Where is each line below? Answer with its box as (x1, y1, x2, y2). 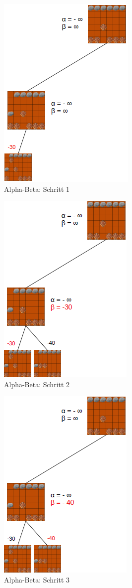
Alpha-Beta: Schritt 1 (4, 183, 70, 194)
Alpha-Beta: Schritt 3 (4, 574, 70, 585)
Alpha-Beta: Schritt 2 (4, 379, 70, 389)
